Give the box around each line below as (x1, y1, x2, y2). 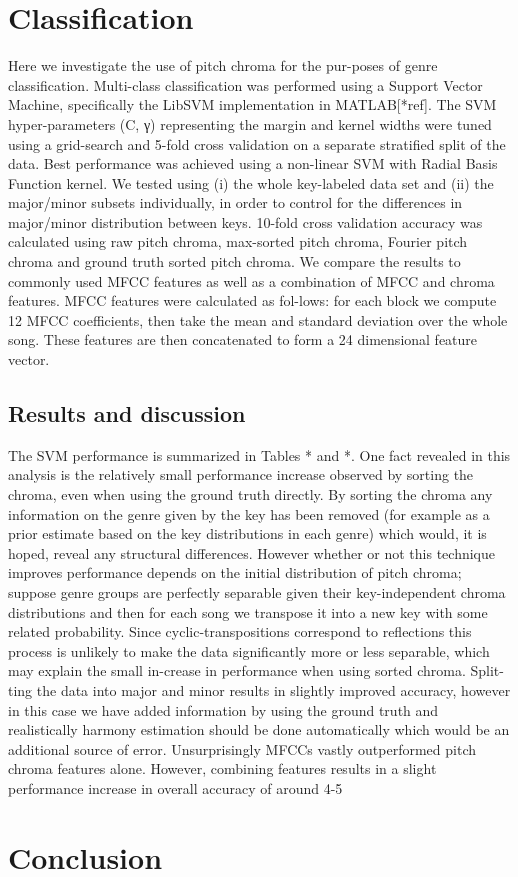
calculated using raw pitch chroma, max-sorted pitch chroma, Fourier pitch (8, 231, 468, 252)
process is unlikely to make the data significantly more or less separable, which (8, 640, 490, 661)
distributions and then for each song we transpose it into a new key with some (8, 601, 488, 622)
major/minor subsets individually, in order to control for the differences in (8, 192, 463, 213)
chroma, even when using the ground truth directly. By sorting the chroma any (8, 484, 493, 505)
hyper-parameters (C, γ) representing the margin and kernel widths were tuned (8, 113, 492, 134)
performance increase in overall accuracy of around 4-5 (8, 777, 343, 798)
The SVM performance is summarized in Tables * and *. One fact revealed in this (8, 444, 511, 465)
